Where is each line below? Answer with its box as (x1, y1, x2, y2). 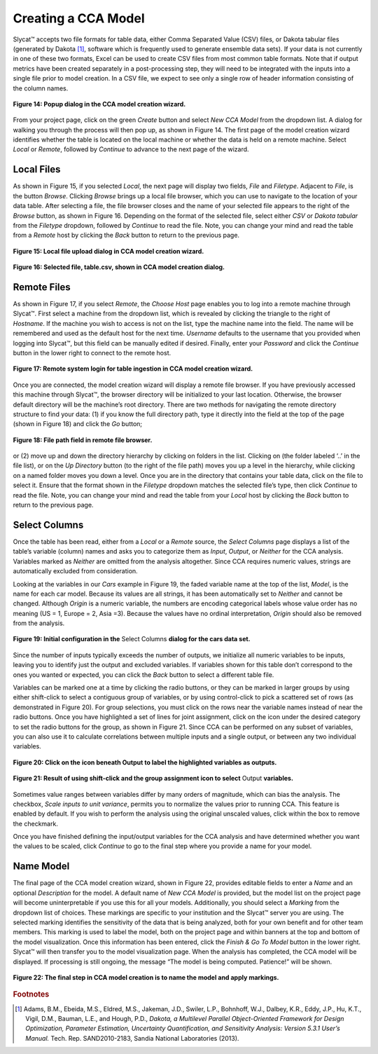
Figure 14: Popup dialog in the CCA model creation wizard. (13, 100, 186, 108)
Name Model (13, 861, 70, 872)
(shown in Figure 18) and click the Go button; (13, 420, 143, 428)
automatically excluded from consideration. (13, 567, 138, 575)
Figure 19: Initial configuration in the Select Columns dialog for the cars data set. (13, 635, 251, 643)
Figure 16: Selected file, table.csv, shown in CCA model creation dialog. (13, 263, 225, 271)
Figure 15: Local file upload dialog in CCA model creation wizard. (13, 247, 204, 255)
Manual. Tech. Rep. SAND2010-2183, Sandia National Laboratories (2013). (25, 1034, 239, 1042)
